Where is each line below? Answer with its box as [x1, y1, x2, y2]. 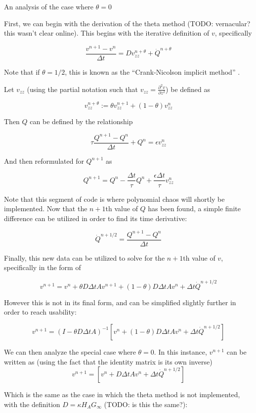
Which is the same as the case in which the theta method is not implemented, [4, 389, 240, 400]
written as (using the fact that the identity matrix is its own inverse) [4, 356, 213, 367]
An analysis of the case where [4, 1, 94, 11]
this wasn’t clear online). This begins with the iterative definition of [4, 28, 210, 38]
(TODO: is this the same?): [104, 399, 188, 409]
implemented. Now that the [4, 203, 87, 214]
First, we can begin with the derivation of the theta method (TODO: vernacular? [4, 18, 251, 28]
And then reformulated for [4, 155, 84, 166]
